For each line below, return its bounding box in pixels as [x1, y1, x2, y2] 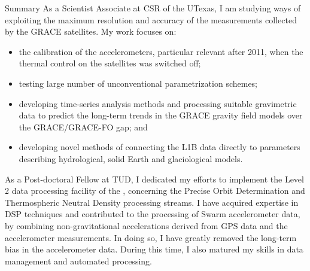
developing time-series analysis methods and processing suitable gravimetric [19, 97, 297, 109]
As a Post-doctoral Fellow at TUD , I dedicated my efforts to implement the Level [5, 172, 304, 185]
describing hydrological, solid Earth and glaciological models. [19, 152, 243, 165]
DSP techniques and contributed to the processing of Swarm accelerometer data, [5, 208, 300, 220]
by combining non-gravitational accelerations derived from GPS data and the [5, 219, 288, 232]
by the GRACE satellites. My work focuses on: [5, 25, 177, 38]
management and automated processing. [5, 254, 152, 267]
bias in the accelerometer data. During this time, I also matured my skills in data [5, 243, 303, 255]
